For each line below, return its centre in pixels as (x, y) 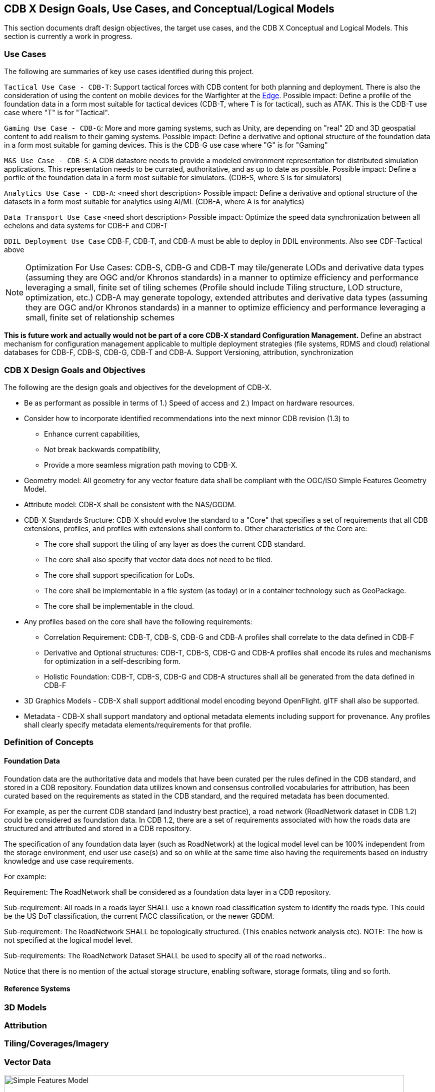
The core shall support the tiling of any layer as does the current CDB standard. (175, 544)
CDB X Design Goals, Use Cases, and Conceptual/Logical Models (169, 9)
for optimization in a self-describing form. (112, 661)
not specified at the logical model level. (68, 940)
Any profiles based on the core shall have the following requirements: (138, 621)
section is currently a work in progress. (68, 37)
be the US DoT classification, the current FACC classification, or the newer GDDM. (139, 916)
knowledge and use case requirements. (69, 861)
